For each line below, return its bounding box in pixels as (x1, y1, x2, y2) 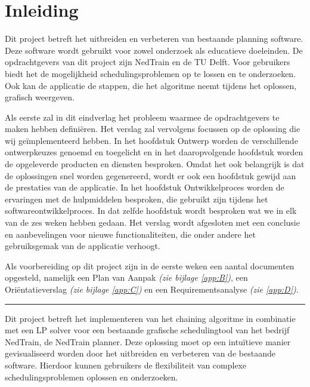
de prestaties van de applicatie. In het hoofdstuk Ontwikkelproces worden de (5, 181, 284, 193)
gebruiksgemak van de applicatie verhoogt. (5, 239, 160, 252)
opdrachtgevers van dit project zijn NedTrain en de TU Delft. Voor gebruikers (5, 56, 290, 68)
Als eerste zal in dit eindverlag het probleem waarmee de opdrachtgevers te (5, 110, 280, 123)
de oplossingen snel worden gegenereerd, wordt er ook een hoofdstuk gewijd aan (5, 169, 296, 182)
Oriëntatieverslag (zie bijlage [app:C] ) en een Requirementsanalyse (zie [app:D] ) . (5, 283, 299, 295)
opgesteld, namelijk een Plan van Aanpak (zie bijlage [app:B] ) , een (5, 271, 248, 284)
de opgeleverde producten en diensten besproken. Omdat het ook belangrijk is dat (5, 158, 305, 170)
